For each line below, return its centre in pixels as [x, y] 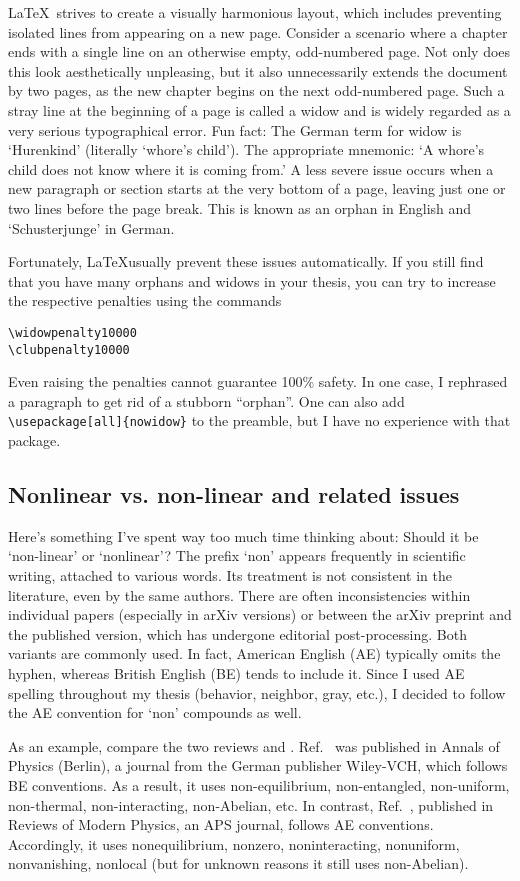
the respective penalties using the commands [145, 300]
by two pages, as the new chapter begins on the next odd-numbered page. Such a [256, 90]
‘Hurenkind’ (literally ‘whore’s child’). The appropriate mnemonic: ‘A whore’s [246, 149]
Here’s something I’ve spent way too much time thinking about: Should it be [243, 535]
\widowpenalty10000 [72, 332]
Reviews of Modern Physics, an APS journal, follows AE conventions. [221, 824]
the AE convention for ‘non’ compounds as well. [155, 712]
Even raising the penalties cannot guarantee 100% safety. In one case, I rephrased [258, 381]
